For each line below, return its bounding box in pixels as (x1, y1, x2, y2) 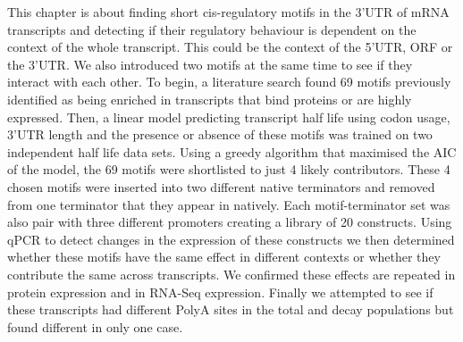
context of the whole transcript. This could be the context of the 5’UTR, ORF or (7, 38, 453, 56)
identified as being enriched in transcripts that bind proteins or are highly (7, 89, 412, 108)
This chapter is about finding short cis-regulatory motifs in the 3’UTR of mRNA (7, 3, 450, 21)
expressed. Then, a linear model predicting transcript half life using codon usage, (7, 107, 450, 126)
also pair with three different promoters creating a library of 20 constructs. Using (7, 213, 452, 231)
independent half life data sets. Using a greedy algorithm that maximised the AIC (7, 142, 457, 161)
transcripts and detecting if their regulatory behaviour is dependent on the (7, 20, 417, 38)
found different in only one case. (7, 317, 183, 336)
